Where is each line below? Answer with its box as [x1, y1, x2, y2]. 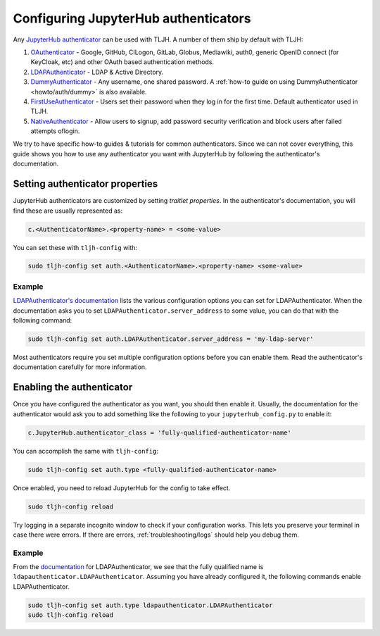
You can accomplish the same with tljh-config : [13, 447, 158, 455]
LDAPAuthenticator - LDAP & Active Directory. [30, 68, 164, 76]
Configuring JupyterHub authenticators [13, 11, 251, 26]
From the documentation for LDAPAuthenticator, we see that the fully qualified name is [13, 563, 264, 571]
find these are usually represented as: [13, 206, 123, 215]
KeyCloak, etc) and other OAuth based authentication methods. [30, 58, 215, 66]
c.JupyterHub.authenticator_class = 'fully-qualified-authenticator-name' [27, 428, 292, 437]
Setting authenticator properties [13, 178, 158, 190]
